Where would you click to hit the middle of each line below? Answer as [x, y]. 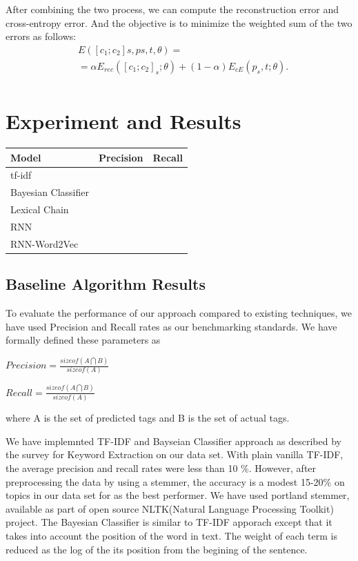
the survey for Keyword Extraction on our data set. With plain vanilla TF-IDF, [175, 454]
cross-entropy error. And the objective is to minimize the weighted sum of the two [179, 22]
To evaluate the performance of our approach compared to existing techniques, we [179, 313]
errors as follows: [41, 36]
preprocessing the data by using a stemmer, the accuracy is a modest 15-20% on [175, 481]
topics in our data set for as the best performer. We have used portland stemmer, [178, 495]
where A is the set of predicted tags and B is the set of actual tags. [148, 418]
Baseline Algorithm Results [106, 284]
